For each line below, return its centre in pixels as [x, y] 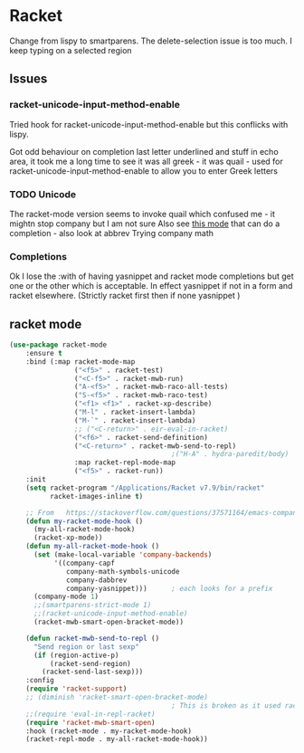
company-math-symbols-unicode [123, 571]
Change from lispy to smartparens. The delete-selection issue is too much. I [151, 41]
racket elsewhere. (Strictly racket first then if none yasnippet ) [125, 296]
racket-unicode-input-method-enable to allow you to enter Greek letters [144, 171]
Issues [28, 79]
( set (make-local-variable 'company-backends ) [123, 555]
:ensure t [44, 353]
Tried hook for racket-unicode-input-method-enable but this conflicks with [149, 124]
